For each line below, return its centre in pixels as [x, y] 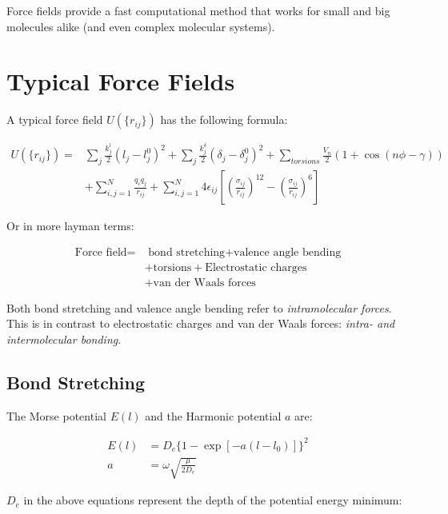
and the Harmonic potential [213, 415]
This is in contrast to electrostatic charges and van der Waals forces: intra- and [201, 323]
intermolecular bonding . [64, 339]
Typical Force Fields [121, 81]
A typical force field [55, 120]
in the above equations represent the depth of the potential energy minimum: [213, 500]
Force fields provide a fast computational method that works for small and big [198, 10]
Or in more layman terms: [70, 226]
